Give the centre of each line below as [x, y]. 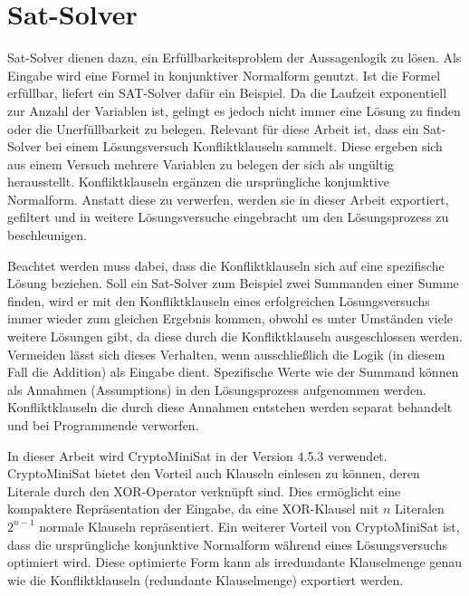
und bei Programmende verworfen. [103, 425]
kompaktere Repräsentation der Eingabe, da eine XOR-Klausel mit [193, 509]
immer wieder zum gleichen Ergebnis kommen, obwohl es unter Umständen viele [230, 318]
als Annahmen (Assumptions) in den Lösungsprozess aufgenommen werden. [217, 389]
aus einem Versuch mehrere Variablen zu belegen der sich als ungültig [201, 163]
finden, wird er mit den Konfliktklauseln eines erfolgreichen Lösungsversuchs [219, 300]
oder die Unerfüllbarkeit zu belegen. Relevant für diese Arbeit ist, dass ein [213, 128]
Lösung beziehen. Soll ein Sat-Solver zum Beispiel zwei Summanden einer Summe [233, 283]
